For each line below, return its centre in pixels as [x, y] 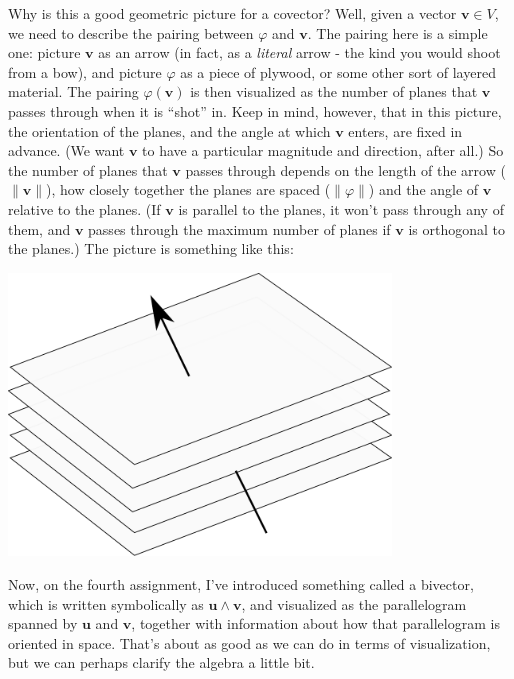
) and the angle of [423, 189]
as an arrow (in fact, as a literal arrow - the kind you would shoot [299, 52]
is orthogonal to [457, 228]
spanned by [43, 623]
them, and [39, 228]
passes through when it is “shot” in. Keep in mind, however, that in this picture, [255, 110]
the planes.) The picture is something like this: [151, 248]
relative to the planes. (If [84, 208]
